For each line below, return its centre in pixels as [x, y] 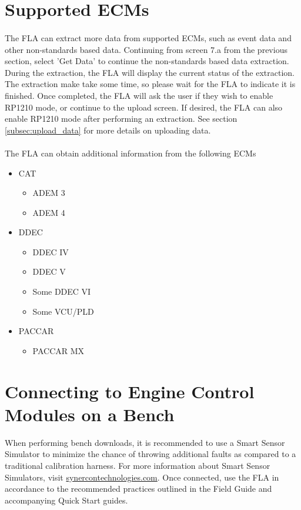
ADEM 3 [49, 193]
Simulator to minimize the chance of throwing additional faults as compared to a [150, 454]
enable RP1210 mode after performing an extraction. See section [121, 119]
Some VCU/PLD [63, 311]
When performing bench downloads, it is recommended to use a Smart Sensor [145, 442]
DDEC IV [51, 251]
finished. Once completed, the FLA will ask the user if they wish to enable [139, 95]
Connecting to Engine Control [130, 391]
